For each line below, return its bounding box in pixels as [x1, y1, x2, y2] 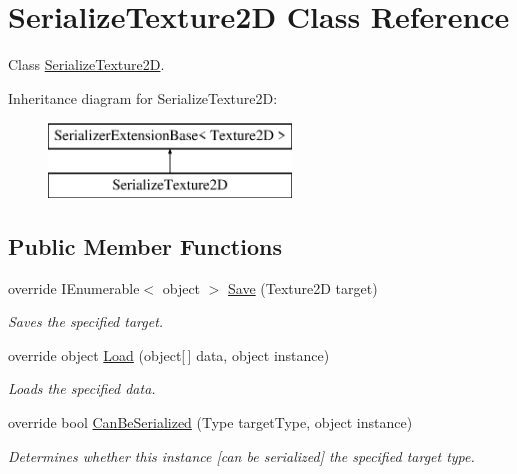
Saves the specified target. [8, 311, 164, 332]
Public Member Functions [8, 230, 282, 261]
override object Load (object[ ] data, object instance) [8, 344, 330, 365]
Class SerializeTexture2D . [8, 54, 165, 75]
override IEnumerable [8, 277, 140, 298]
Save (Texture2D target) [228, 277, 378, 298]
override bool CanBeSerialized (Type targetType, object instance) [8, 412, 413, 433]
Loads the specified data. [8, 378, 156, 399]
